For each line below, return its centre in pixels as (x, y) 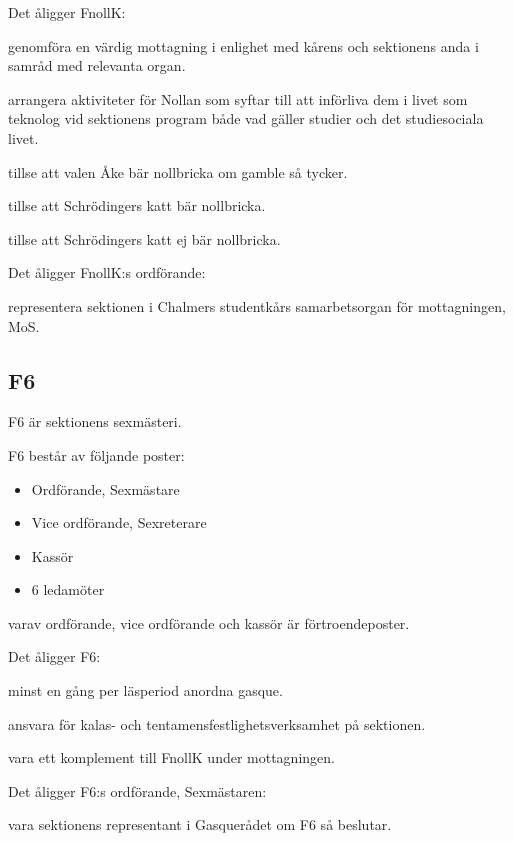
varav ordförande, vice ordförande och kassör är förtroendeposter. (209, 622)
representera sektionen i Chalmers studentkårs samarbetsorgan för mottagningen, (257, 305)
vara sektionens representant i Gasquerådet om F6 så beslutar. (200, 824)
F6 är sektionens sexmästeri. (95, 421)
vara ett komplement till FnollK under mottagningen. (171, 757)
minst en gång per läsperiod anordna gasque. (145, 690)
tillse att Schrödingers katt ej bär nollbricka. (144, 238)
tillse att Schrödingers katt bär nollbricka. (137, 205)
